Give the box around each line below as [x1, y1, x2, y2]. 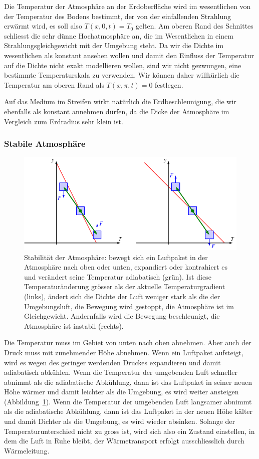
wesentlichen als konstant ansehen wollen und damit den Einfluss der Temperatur [4, 50, 254, 60]
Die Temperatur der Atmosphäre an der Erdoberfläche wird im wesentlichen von [4, 1, 251, 11]
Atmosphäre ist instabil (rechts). [24, 320, 124, 331]
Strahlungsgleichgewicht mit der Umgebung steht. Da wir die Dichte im [4, 40, 224, 51]
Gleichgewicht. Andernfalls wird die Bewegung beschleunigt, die [24, 311, 220, 321]
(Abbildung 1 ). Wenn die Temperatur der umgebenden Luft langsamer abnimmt [4, 396, 252, 406]
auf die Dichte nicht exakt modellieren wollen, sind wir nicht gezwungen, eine [4, 60, 241, 70]
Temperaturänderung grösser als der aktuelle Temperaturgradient [24, 281, 225, 292]
